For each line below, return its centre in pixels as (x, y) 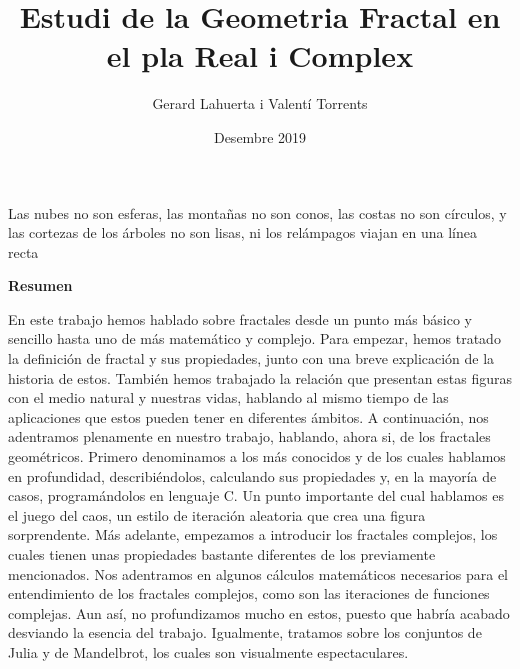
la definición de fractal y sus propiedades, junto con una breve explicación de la (251, 358)
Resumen (40, 285)
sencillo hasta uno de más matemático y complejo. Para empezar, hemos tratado (254, 338)
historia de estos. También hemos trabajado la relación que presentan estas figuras (260, 377)
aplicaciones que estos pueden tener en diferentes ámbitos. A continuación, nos (248, 416)
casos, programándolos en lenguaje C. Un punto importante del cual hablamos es (256, 495)
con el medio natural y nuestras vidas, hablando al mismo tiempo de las (228, 397)
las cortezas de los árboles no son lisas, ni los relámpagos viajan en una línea (242, 232)
